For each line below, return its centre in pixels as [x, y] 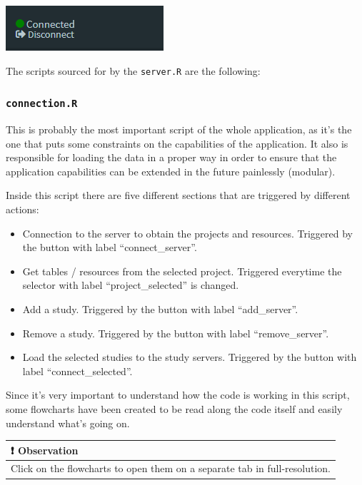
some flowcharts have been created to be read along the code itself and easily [174, 408]
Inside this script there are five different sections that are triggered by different [178, 195]
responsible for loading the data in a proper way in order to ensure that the [171, 157]
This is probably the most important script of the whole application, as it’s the [179, 129]
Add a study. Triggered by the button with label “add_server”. [160, 308]
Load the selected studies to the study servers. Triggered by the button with [190, 357]
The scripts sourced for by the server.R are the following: [133, 70]
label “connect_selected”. [77, 371]
